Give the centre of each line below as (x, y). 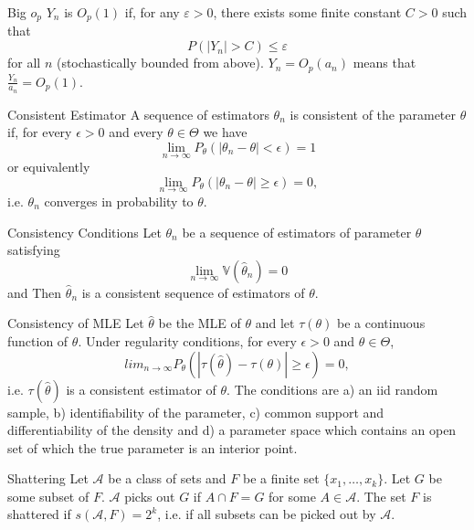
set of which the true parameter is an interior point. (153, 447)
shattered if (39, 514)
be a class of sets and (167, 478)
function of (38, 340)
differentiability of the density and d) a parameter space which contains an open (232, 430)
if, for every (40, 132)
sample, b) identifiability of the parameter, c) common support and (196, 412)
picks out (150, 496)
